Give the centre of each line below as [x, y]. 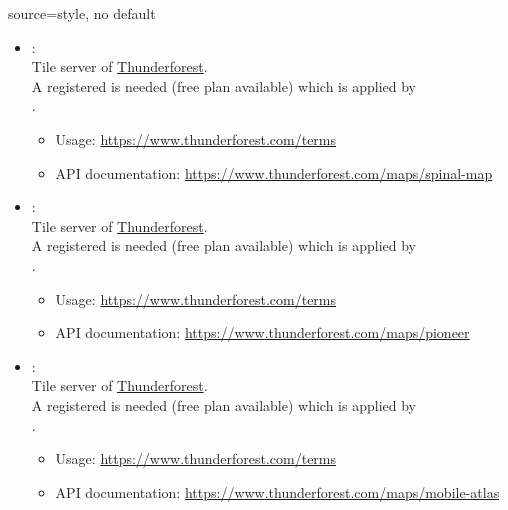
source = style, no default [82, 13]
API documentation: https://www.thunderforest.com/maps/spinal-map [274, 172]
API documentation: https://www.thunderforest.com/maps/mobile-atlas [277, 491]
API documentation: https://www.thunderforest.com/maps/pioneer [262, 332]
